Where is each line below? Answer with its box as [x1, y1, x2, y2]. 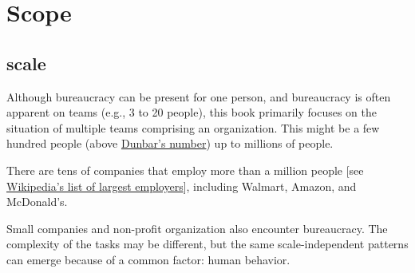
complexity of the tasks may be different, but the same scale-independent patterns [6, 235, 409, 252]
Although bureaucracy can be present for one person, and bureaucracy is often [6, 88, 391, 105]
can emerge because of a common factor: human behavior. [6, 251, 290, 267]
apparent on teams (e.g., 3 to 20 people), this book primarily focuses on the [6, 104, 377, 121]
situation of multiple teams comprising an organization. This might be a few [6, 119, 380, 136]
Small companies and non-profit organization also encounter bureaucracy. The [6, 220, 388, 236]
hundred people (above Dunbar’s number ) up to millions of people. [6, 135, 334, 152]
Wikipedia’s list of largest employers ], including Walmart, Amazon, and [6, 177, 357, 194]
